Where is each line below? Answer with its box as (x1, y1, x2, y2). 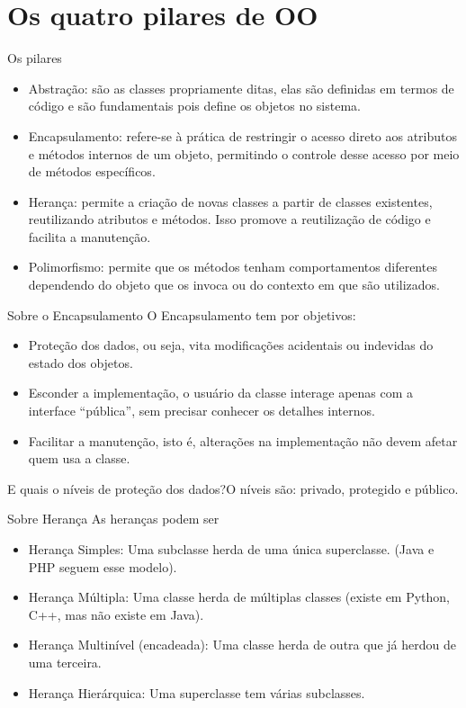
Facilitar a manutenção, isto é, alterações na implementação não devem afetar (28, 431, 458, 450)
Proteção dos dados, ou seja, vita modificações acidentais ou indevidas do (28, 336, 434, 354)
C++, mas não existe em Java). (28, 605, 204, 623)
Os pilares (7, 49, 62, 67)
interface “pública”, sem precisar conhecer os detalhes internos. (28, 401, 375, 420)
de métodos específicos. (28, 162, 156, 181)
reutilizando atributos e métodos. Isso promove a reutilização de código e (28, 210, 431, 229)
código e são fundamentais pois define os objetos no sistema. (28, 96, 361, 115)
